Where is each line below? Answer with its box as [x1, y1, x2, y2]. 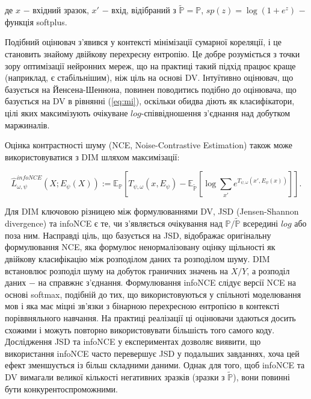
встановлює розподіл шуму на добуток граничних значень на [5, 264, 228, 277]
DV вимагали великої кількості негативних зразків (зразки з [5, 371, 225, 383]
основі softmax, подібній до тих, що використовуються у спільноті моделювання [5, 287, 301, 300]
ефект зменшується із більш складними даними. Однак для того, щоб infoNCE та [5, 359, 305, 371]
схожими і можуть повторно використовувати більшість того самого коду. [5, 323, 275, 336]
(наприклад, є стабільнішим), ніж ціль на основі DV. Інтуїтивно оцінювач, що [5, 71, 294, 84]
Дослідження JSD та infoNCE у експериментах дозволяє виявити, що [5, 335, 261, 348]
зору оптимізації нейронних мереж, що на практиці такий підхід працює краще [5, 59, 296, 72]
